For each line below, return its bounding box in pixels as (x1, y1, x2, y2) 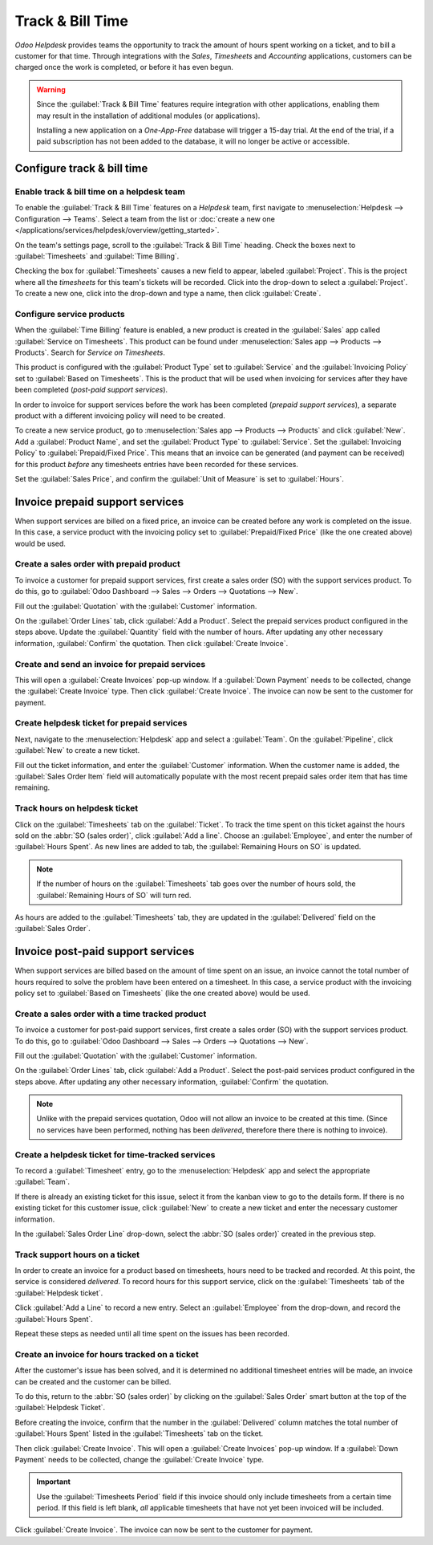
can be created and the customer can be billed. (14, 1376, 172, 1386)
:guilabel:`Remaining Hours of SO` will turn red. (36, 890, 192, 900)
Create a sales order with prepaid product (14, 559, 180, 570)
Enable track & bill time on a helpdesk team (14, 186, 186, 197)
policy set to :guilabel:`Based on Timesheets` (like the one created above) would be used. (14, 988, 310, 998)
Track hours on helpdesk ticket (14, 803, 139, 814)
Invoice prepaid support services (14, 494, 184, 509)
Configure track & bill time (14, 161, 148, 176)
